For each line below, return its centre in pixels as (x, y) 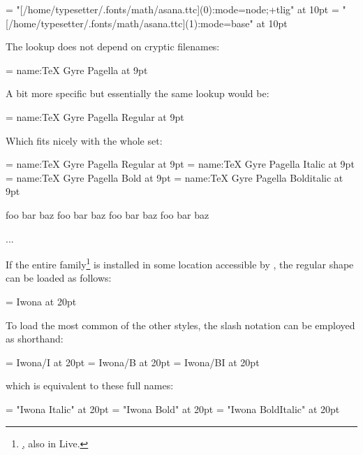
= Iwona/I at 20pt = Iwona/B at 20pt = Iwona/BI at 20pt (133, 362)
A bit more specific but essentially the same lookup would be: (138, 93)
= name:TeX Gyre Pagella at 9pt (77, 70)
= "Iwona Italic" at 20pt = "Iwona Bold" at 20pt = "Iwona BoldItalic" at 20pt (173, 409)
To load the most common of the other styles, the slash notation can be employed (180, 325)
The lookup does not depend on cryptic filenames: (113, 46)
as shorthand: (35, 339)
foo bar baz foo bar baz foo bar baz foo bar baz (108, 214)
